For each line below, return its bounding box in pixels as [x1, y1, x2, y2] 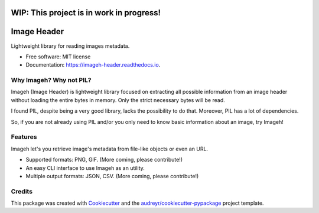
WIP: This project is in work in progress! [11, 8, 161, 18]
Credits [11, 187, 32, 195]
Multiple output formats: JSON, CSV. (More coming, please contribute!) [25, 172, 199, 179]
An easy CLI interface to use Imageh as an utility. [25, 164, 145, 171]
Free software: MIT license [25, 53, 91, 60]
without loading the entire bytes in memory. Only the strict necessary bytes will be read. [11, 96, 225, 103]
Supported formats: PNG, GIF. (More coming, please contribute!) [25, 156, 183, 163]
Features [11, 133, 37, 141]
